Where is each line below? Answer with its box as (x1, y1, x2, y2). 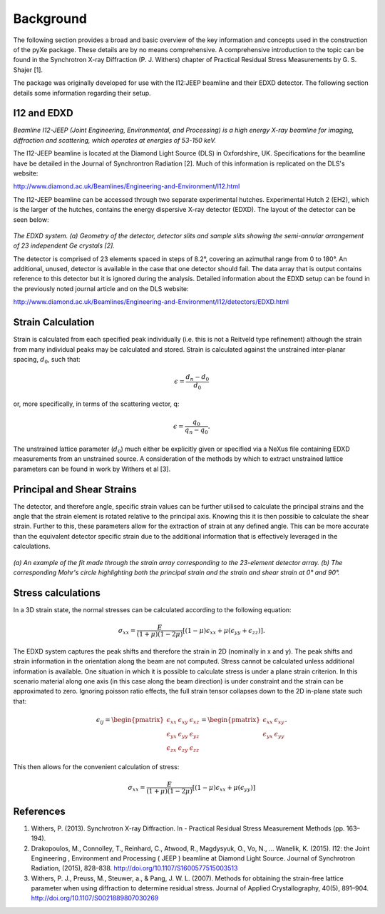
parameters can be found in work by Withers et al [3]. (13, 464, 171, 473)
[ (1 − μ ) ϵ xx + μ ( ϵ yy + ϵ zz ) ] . (182, 626, 265, 636)
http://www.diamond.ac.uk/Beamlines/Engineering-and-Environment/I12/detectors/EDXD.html (13, 298, 289, 306)
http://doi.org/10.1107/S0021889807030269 (31, 894, 159, 903)
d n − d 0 (185, 373, 210, 382)
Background (13, 11, 87, 26)
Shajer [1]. (13, 65, 43, 74)
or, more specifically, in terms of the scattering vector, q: (13, 400, 180, 408)
